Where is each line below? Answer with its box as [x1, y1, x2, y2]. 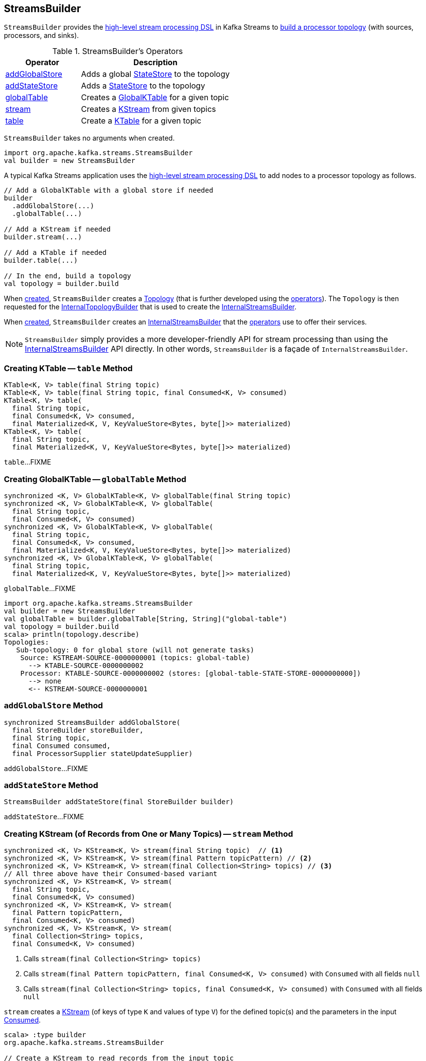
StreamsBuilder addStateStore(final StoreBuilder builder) [4, 798, 234, 806]
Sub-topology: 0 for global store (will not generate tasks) [16, 646, 255, 654]
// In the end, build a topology [4, 272, 131, 280]
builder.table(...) [4, 256, 78, 265]
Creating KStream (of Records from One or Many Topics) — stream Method [4, 828, 293, 839]
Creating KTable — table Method [4, 363, 133, 373]
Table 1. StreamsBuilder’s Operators [52, 46, 183, 56]
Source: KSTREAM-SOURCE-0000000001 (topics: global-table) [20, 653, 250, 662]
